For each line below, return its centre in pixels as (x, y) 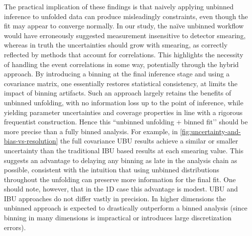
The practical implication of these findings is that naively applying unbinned (119, 6)
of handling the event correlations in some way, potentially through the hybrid (121, 64)
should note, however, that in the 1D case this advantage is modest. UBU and (121, 189)
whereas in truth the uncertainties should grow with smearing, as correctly (116, 45)
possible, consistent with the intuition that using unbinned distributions (112, 170)
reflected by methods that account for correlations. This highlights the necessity (124, 54)
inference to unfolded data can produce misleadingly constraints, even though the (126, 16)
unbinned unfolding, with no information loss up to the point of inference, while (124, 102)
